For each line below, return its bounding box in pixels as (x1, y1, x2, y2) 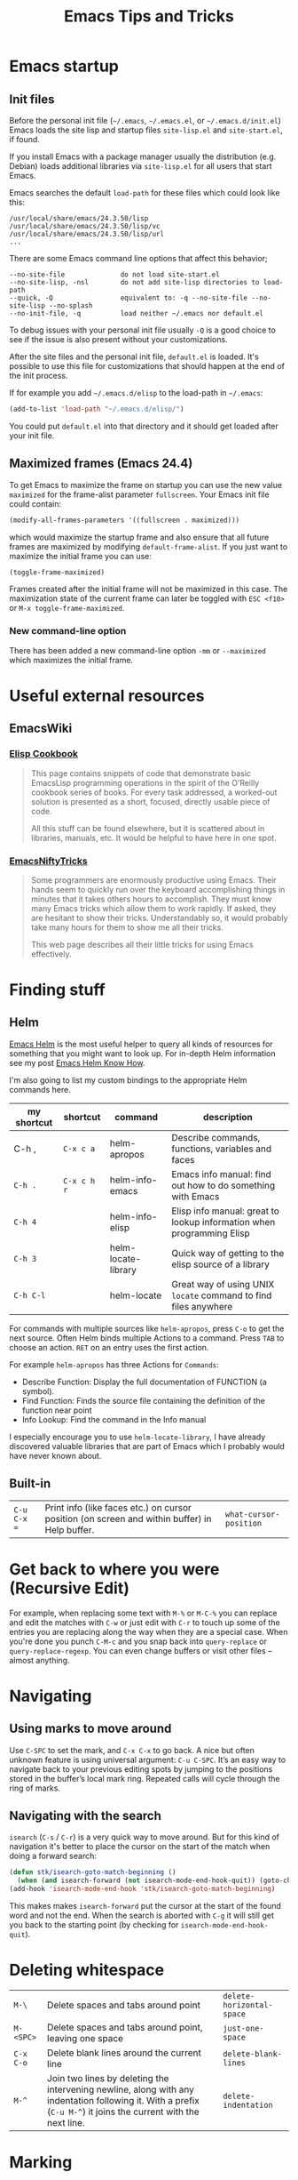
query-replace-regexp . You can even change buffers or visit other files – (9, 1645, 272, 1655)
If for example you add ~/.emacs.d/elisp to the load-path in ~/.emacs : (9, 388, 263, 397)
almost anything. (9, 1655, 70, 1665)
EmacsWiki (9, 721, 73, 736)
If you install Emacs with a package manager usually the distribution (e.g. (9, 151, 277, 162)
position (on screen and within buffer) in (44, 1512, 212, 1525)
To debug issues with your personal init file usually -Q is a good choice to (9, 325, 277, 335)
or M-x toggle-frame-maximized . (9, 603, 125, 613)
